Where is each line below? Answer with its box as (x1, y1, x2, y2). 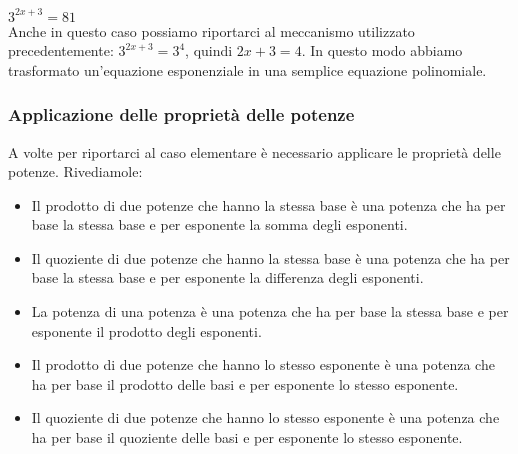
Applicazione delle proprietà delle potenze (8, 102, 355, 127)
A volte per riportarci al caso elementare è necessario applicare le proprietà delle (8, 141, 501, 162)
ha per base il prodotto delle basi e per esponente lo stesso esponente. (31, 373, 459, 394)
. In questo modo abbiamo (301, 40, 463, 61)
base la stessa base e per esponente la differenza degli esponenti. (31, 267, 424, 288)
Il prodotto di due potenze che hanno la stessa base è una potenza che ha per (31, 194, 506, 215)
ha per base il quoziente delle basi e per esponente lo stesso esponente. (31, 427, 463, 448)
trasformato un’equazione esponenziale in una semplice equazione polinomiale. (8, 59, 487, 80)
